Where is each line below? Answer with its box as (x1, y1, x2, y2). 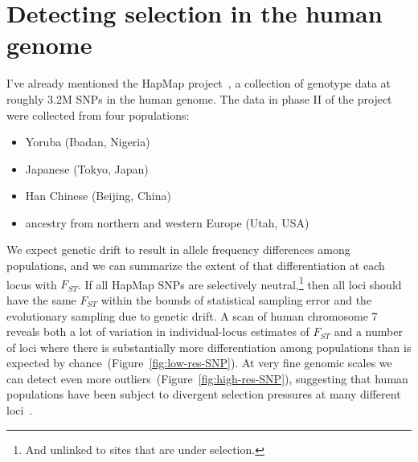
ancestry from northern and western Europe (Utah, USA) (25, 214, 309, 231)
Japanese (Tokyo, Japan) (25, 160, 149, 177)
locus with (6, 276, 57, 292)
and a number (334, 323, 403, 340)
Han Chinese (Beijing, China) (25, 187, 171, 204)
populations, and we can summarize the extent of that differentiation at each (6, 257, 385, 274)
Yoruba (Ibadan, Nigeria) (25, 133, 150, 150)
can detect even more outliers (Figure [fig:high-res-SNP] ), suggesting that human (6, 370, 408, 386)
